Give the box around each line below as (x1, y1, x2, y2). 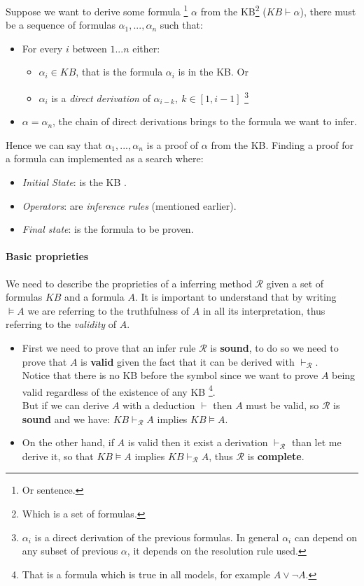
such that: (160, 17, 203, 32)
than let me (291, 435, 342, 450)
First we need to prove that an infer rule (22, 341, 196, 355)
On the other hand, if (22, 435, 114, 450)
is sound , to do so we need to (210, 341, 339, 355)
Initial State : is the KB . (22, 175, 127, 190)
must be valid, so (246, 398, 319, 413)
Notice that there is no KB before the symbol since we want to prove (22, 368, 318, 383)
